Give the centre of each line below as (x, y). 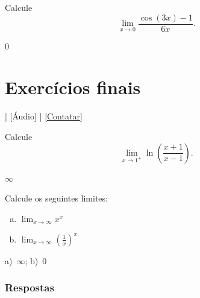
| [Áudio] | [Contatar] (44, 116)
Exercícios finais (73, 87)
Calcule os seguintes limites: (56, 198)
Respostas (30, 287)
